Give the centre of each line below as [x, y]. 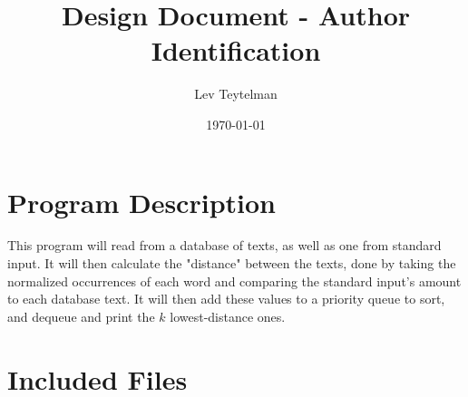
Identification [236, 50]
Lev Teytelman [236, 94]
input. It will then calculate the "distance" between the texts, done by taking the [232, 263]
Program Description [141, 202]
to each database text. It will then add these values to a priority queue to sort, [226, 299]
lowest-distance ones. [228, 316]
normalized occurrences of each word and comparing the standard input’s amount [234, 281]
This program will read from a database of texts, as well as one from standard [224, 245]
